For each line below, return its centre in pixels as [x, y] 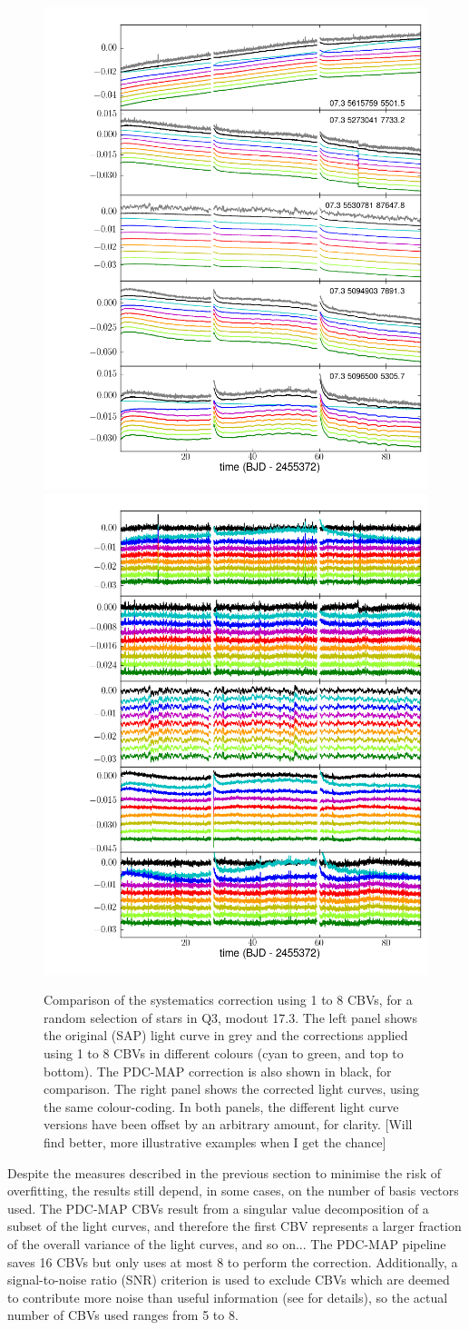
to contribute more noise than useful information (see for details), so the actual [228, 1297]
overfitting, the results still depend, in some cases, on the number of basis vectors [233, 1191]
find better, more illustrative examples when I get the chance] [215, 1141]
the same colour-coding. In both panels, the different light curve [221, 1106]
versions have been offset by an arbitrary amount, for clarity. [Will [228, 1124]
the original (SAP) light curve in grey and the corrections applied [226, 1035]
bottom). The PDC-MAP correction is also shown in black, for [218, 1071]
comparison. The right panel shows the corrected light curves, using [231, 1089]
